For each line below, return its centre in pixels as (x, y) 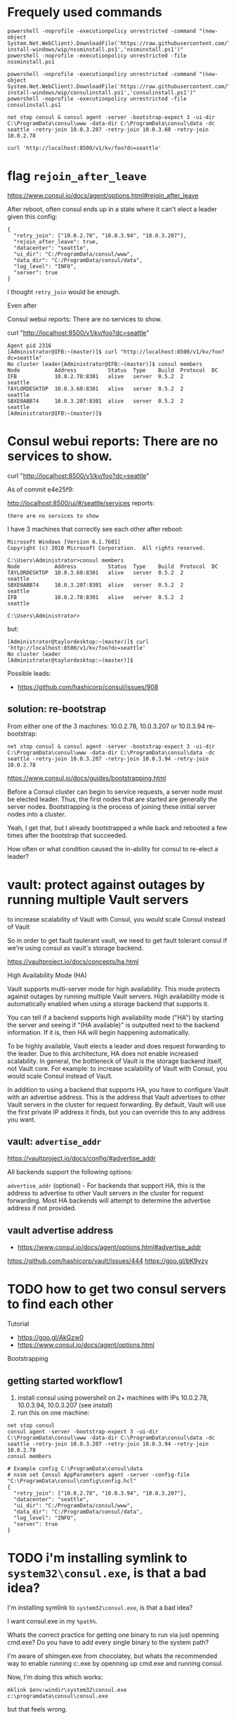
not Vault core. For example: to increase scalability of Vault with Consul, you (117, 1068)
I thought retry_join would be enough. (64, 291)
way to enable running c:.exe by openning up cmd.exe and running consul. (115, 1663)
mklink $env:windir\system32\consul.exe (67, 1690)
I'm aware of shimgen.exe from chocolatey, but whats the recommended (112, 1656)
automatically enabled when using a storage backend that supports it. (108, 1003)
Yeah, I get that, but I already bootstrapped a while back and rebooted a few (117, 827)
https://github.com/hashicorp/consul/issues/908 (88, 686)
